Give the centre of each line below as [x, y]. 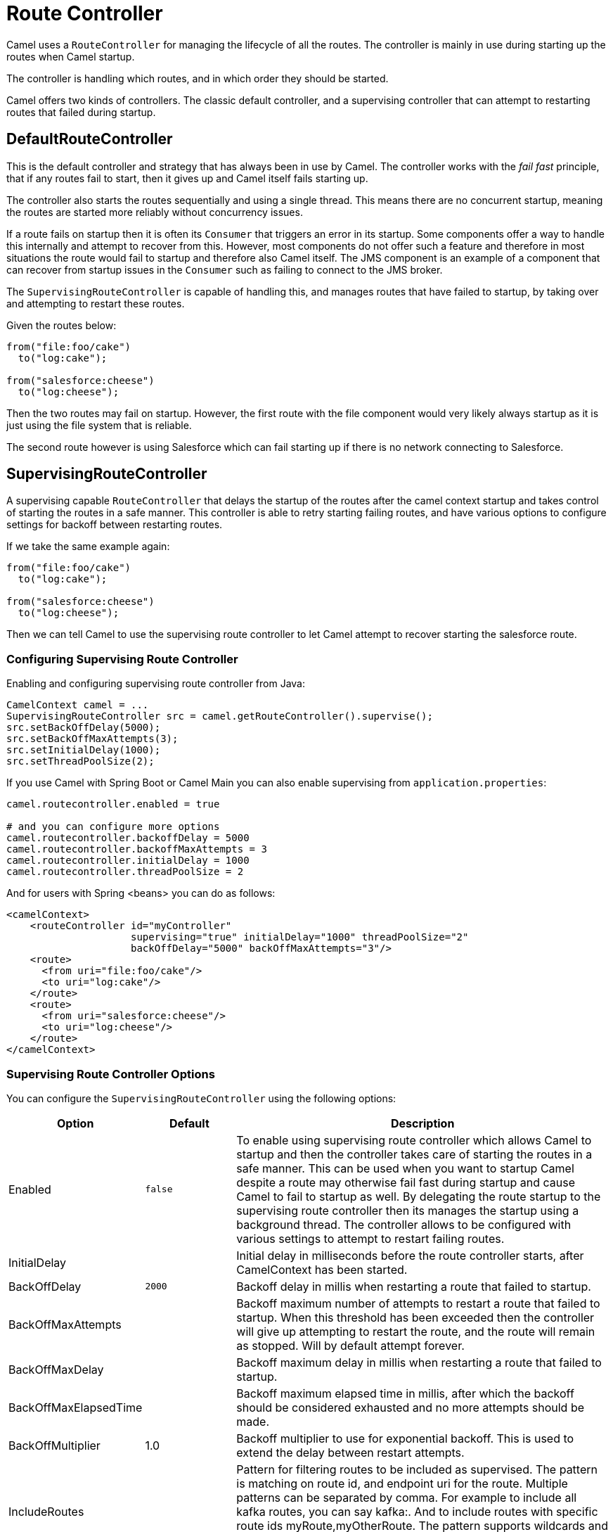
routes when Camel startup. [71, 56]
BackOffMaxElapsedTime [76, 1407]
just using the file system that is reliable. [99, 425]
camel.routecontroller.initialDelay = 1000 [128, 861]
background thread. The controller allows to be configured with [404, 1224]
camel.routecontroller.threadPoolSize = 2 [125, 872]
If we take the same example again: [88, 547]
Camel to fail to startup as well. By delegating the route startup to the [419, 1196]
